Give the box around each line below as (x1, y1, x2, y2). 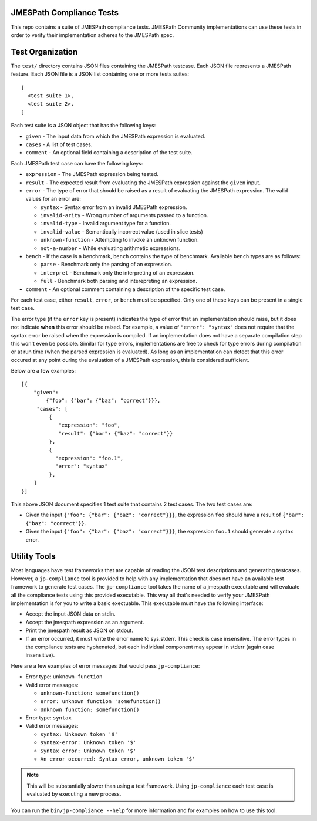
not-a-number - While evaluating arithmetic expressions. (40, 244, 181, 252)
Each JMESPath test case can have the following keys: (11, 160, 143, 167)
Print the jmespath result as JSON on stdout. (25, 627, 133, 634)
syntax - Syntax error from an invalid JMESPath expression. (40, 203, 187, 211)
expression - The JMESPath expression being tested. (25, 171, 158, 178)
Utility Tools (11, 552, 56, 562)
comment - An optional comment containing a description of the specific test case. (25, 285, 225, 293)
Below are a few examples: (11, 367, 76, 374)
